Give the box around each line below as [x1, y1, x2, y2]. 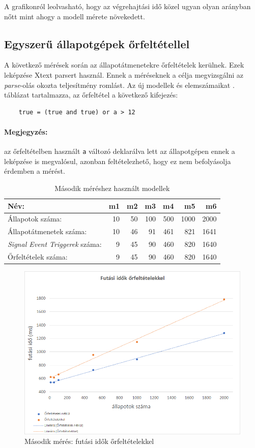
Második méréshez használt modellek [54, 183, 170, 193]
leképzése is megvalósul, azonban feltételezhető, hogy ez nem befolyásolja [4, 155, 231, 166]
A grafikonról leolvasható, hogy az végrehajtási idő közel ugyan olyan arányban [4, 1, 251, 11]
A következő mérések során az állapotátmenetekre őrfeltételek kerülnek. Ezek [4, 59, 244, 70]
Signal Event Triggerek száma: [8, 239, 102, 249]
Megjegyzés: [4, 126, 48, 137]
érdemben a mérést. [4, 166, 65, 176]
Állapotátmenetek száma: [8, 226, 87, 237]
